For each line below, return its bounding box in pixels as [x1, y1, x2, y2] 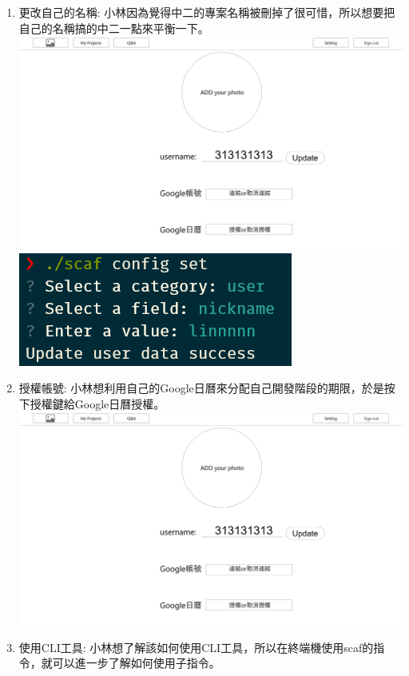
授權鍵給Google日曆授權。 [30, 395, 165, 412]
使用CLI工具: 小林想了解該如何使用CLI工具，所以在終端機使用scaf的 [18, 638, 374, 655]
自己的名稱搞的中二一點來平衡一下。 [18, 19, 209, 36]
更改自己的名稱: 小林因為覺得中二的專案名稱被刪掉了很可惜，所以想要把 [18, 4, 395, 20]
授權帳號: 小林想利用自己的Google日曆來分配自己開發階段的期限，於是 [18, 380, 384, 396]
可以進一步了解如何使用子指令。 [52, 654, 220, 671]
